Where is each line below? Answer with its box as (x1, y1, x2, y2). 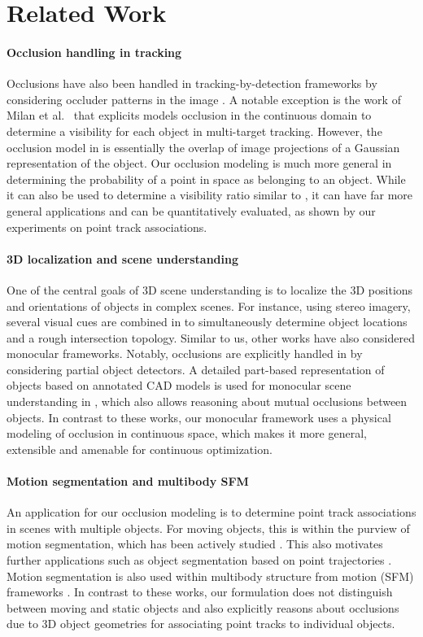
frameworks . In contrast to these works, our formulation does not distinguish (7, 583, 393, 600)
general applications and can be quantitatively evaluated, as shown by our (7, 202, 376, 219)
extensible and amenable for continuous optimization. (7, 440, 273, 457)
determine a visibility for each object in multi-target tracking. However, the (7, 122, 382, 139)
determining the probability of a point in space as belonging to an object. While (7, 170, 406, 187)
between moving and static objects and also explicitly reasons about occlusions (7, 599, 399, 616)
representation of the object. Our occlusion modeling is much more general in (7, 155, 392, 172)
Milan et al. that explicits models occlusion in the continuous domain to (7, 107, 372, 124)
